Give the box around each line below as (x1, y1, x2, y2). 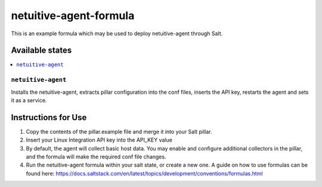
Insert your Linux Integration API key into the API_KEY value (26, 136, 173, 143)
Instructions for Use (11, 112, 87, 122)
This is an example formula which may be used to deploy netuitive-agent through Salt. (11, 30, 223, 37)
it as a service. (11, 96, 47, 104)
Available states (11, 45, 72, 56)
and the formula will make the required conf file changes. (26, 153, 166, 161)
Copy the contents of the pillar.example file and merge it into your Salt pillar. (26, 128, 212, 135)
